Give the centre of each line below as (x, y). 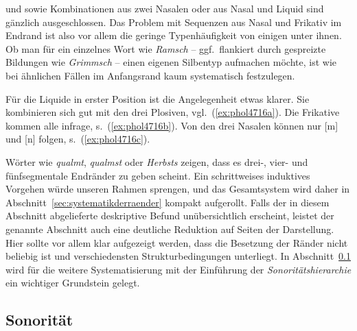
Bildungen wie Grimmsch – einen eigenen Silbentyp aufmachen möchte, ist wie (171, 62)
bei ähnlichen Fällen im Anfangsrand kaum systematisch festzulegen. (150, 75)
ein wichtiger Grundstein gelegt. (73, 283)
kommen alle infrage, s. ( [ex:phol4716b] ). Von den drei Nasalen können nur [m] (172, 125)
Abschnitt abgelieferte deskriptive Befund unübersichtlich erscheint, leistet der (170, 216)
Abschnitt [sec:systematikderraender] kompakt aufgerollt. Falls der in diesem (168, 202)
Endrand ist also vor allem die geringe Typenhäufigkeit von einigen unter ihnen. (174, 35)
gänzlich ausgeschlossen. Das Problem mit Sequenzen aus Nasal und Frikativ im (174, 22)
